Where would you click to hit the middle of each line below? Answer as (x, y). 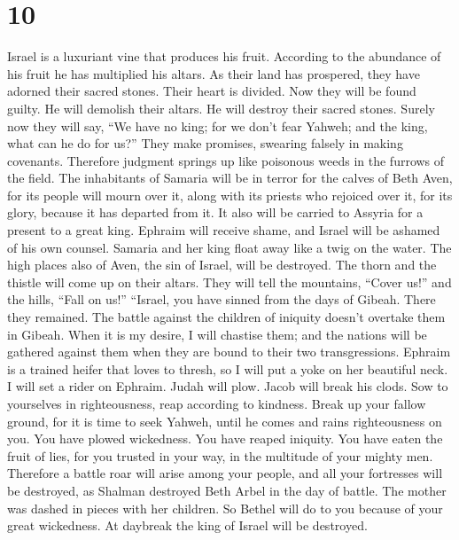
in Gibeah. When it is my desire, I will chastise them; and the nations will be (217, 334)
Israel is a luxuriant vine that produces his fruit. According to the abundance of (224, 56)
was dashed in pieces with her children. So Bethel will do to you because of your (225, 508)
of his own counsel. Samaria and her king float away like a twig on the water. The (229, 247)
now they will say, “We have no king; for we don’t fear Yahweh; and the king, (218, 125)
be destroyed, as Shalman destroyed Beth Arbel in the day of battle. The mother (227, 490)
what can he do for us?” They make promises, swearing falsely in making (205, 143)
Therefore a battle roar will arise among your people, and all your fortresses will (225, 473)
